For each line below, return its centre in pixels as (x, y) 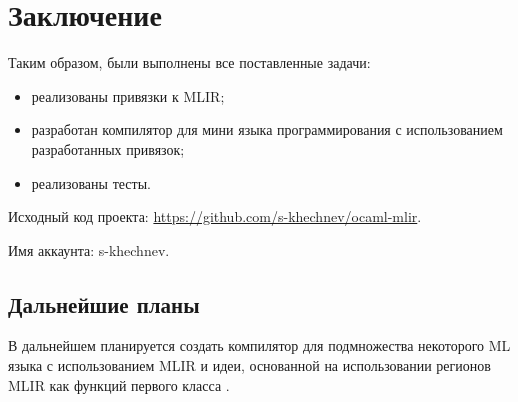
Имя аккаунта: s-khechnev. (89, 249)
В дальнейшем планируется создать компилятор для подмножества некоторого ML (259, 345)
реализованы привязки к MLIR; (128, 95)
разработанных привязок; (108, 148)
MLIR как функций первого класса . (119, 384)
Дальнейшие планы (104, 303)
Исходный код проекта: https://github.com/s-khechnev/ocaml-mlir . (215, 216)
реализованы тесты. (91, 182)
